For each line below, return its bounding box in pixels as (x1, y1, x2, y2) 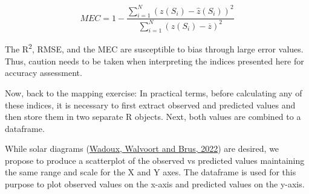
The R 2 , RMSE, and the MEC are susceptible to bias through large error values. (5, 41, 304, 55)
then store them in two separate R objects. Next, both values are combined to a (5, 110, 301, 123)
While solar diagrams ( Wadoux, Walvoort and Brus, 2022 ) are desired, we (5, 142, 279, 155)
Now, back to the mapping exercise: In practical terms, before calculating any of (5, 86, 302, 99)
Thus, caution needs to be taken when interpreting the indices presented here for (5, 54, 304, 67)
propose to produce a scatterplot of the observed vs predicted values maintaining (5, 154, 305, 166)
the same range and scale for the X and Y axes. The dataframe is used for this (5, 166, 296, 178)
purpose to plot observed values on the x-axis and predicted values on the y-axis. (5, 178, 305, 190)
